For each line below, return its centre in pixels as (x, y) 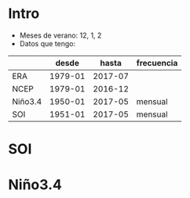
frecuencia (157, 63)
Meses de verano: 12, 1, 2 (60, 35)
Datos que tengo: (47, 43)
